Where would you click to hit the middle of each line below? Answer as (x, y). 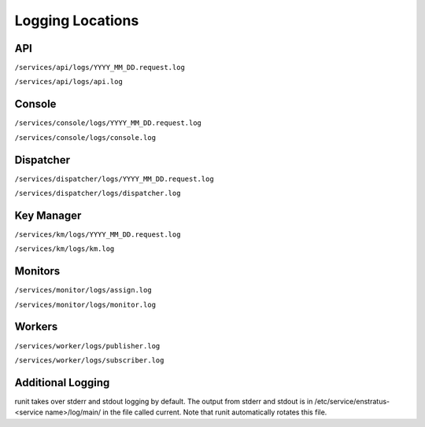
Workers (36, 327)
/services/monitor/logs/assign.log (83, 290)
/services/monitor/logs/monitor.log (85, 304)
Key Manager (48, 215)
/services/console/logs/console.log (85, 137)
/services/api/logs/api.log (69, 82)
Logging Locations (77, 20)
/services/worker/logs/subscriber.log (89, 360)
